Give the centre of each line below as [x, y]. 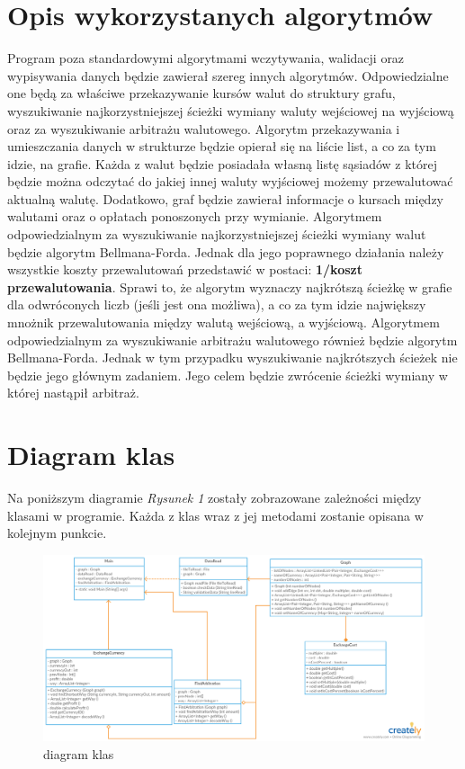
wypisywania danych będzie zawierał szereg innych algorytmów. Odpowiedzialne [228, 75]
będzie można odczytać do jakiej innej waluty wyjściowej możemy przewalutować [230, 181]
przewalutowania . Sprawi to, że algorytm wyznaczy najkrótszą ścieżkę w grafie [230, 286]
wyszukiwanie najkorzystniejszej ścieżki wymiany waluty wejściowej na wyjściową [231, 110]
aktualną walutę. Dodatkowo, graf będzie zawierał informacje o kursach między [226, 198]
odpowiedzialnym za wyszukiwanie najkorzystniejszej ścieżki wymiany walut [217, 234]
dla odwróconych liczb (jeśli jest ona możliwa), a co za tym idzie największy [217, 304]
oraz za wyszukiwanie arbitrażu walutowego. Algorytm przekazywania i [204, 128]
